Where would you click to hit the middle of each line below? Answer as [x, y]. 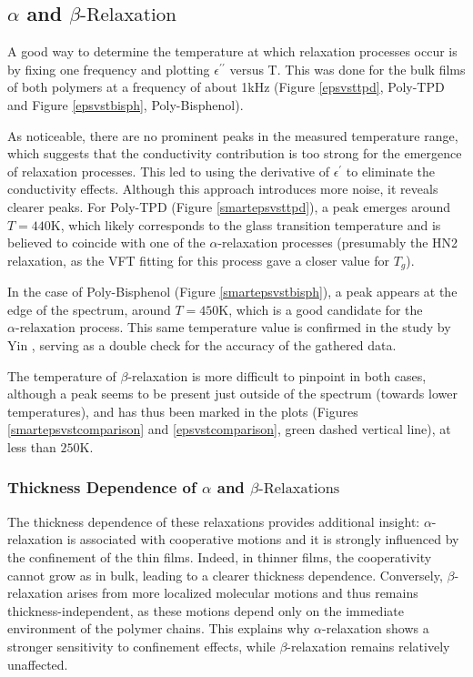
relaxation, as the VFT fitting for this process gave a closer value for [198, 260]
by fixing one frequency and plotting [109, 69]
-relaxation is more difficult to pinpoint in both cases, [277, 375]
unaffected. [38, 664]
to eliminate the [391, 171]
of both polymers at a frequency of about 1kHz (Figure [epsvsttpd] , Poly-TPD [226, 87]
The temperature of [62, 375]
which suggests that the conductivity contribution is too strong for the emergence [235, 153]
